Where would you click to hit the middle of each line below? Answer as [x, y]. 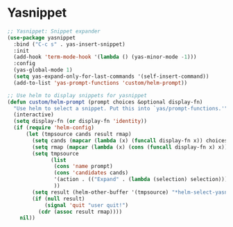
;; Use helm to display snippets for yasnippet [77, 95]
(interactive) [34, 115]
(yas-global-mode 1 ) [43, 70]
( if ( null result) [59, 199]
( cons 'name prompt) [83, 167]
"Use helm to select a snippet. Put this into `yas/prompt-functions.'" [121, 108]
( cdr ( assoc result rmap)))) [80, 212]
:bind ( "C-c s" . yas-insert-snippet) [70, 44]
